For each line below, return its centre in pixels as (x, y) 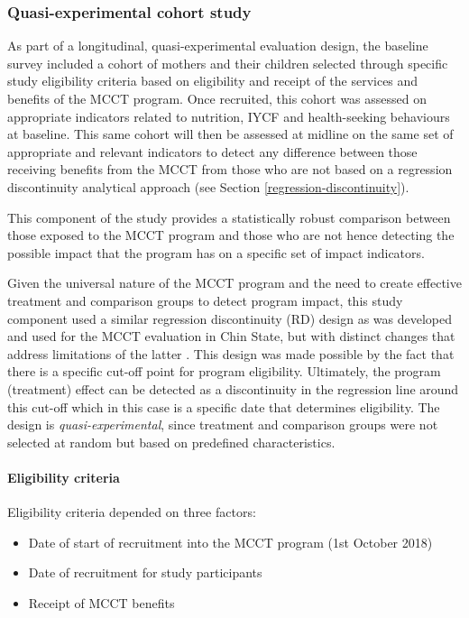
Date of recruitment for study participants (145, 572)
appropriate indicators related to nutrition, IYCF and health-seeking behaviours (229, 116)
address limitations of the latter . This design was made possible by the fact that (231, 353)
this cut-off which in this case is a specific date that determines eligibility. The (224, 406)
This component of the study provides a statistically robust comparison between (229, 217)
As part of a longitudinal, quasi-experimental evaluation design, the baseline (218, 46)
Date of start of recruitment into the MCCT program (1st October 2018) (230, 542)
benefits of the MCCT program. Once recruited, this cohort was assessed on (217, 98)
